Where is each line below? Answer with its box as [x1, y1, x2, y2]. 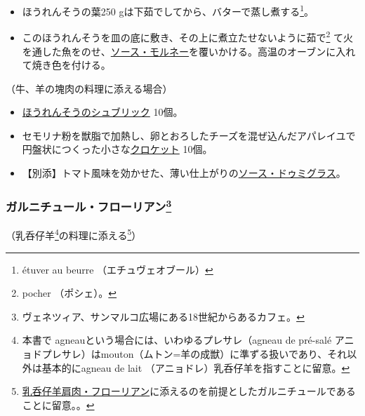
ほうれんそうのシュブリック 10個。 [22, 105, 183, 119]
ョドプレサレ [22, 346, 81, 361]
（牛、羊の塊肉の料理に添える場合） [6, 81, 173, 95]
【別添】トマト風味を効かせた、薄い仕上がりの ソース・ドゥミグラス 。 [22, 166, 346, 180]
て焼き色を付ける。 [22, 58, 111, 72]
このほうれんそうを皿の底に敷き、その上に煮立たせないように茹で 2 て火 [22, 28, 354, 44]
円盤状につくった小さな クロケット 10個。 [22, 142, 213, 156]
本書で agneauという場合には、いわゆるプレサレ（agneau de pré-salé [22, 333, 332, 347]
